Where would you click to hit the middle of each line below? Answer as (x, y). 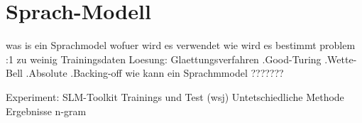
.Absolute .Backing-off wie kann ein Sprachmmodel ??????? (155, 73)
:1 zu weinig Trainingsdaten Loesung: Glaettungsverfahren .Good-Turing (164, 59)
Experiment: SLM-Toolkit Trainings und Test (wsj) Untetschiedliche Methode (175, 96)
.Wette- (341, 59)
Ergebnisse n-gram (46, 111)
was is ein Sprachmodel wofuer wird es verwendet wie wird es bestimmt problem (181, 45)
